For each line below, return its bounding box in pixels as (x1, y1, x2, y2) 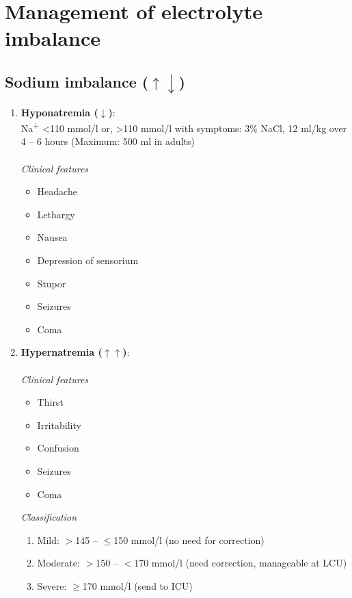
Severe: (37, 578, 67, 593)
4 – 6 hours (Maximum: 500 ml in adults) (21, 134, 195, 148)
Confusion (37, 441, 79, 455)
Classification (21, 510, 77, 524)
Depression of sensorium (37, 253, 139, 268)
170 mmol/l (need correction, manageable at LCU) (134, 556, 347, 570)
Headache (37, 184, 77, 198)
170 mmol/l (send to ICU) (82, 578, 193, 593)
